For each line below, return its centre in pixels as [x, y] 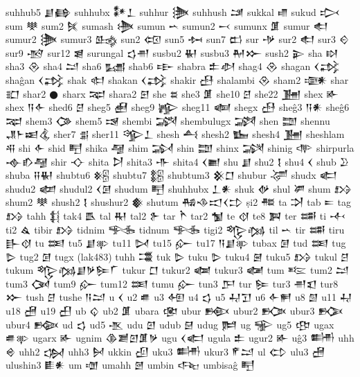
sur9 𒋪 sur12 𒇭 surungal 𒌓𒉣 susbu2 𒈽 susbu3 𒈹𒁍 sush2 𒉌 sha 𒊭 [172, 52]
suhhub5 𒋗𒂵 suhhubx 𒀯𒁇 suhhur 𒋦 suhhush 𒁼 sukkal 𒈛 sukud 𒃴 [173, 12]
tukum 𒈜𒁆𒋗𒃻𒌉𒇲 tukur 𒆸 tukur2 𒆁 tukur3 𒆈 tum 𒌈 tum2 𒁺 [178, 270]
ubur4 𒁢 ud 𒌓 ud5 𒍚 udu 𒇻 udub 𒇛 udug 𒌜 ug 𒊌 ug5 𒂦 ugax [170, 324]
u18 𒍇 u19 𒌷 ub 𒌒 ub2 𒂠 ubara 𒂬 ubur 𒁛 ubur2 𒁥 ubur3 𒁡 [174, 311]
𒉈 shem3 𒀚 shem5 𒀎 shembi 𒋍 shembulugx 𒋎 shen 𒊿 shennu [168, 120]
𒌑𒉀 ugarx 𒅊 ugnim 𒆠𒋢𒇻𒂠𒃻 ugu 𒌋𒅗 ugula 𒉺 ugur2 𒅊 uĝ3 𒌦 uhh [180, 338]
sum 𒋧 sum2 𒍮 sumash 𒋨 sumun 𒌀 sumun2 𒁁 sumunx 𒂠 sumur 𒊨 [167, 25]
